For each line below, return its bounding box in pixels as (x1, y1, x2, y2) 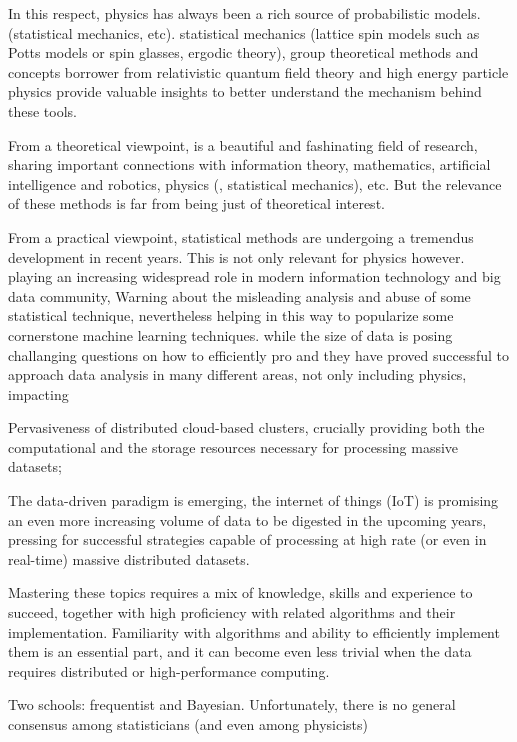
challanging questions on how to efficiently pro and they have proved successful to (8, 344, 509, 365)
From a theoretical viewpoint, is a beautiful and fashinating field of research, (8, 134, 478, 155)
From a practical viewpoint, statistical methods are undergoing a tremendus (8, 226, 474, 247)
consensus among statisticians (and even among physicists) (8, 714, 368, 734)
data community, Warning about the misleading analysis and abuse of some (8, 285, 471, 306)
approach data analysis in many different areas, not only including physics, (8, 364, 467, 385)
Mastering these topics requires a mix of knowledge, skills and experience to (8, 582, 473, 603)
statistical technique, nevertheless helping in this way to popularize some (8, 305, 454, 326)
